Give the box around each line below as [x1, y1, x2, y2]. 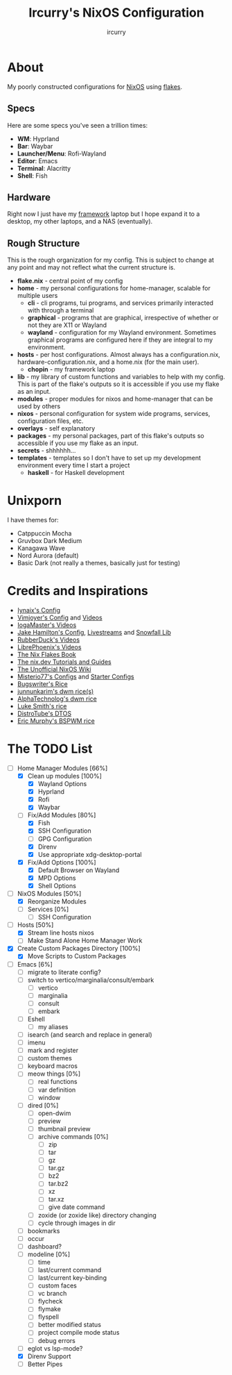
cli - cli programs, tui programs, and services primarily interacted [27, 299, 213, 307]
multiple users [17, 292, 58, 300]
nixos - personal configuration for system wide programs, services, [17, 410, 211, 418]
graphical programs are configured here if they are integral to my [27, 335, 213, 344]
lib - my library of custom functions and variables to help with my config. [17, 373, 225, 381]
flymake [37, 1305, 61, 1313]
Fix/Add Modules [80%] [27, 811, 96, 819]
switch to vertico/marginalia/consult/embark [27, 976, 154, 984]
